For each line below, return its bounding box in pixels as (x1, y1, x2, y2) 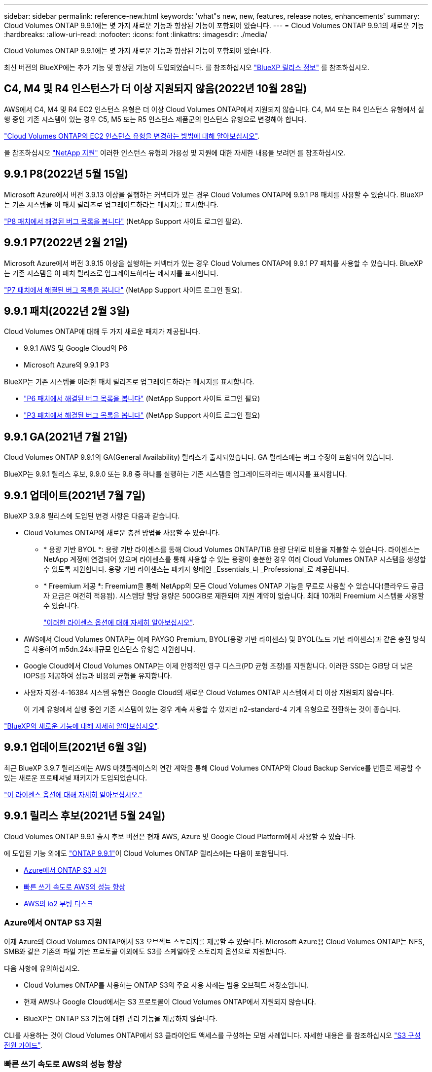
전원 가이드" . (4, 1040, 42, 1049)
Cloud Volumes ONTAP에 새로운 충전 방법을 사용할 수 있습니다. (24, 528, 220, 537)
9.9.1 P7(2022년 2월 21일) (4, 236, 128, 249)
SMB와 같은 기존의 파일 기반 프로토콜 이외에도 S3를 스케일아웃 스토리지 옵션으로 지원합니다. (4, 947, 287, 956)
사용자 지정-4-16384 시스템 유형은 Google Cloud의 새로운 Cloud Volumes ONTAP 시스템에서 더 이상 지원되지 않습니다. (24, 688, 394, 697)
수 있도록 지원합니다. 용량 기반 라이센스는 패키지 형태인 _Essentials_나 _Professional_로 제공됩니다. (43, 565, 349, 574)
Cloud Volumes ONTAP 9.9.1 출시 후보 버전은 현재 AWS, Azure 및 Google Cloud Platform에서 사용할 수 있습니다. (4, 832, 356, 841)
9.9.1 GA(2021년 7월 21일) (4, 430, 128, 443)
